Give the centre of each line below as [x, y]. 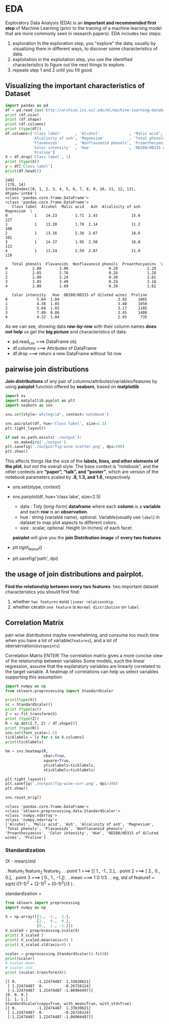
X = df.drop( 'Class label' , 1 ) [38, 157]
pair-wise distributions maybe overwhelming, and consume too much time [82, 635]
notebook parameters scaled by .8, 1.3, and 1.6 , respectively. [68, 477]
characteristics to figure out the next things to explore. [69, 65]
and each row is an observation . [54, 512]
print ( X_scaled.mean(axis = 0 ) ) [39, 940]
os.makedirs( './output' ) [40, 442]
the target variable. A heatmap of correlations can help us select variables [82, 671]
